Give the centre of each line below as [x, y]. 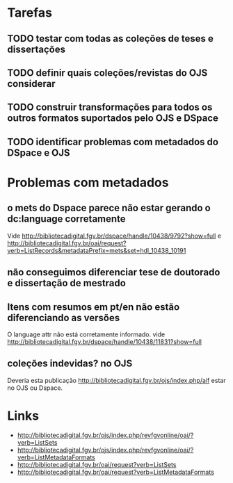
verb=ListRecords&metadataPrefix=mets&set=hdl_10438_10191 [97, 250]
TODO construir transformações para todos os [110, 107]
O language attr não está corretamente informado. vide [86, 334]
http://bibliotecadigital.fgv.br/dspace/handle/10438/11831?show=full [104, 341]
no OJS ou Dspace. [35, 388]
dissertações [37, 49]
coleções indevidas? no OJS [70, 364]
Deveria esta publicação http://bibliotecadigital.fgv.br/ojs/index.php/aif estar [116, 380]
